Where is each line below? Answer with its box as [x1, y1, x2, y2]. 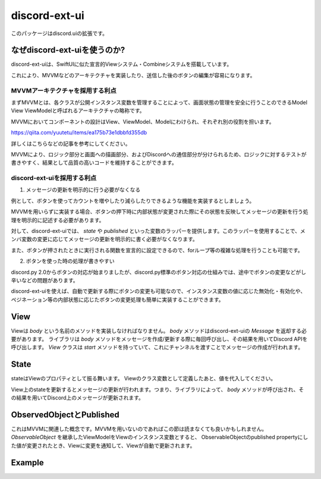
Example [11, 458, 44, 468]
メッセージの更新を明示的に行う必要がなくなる [26, 186, 141, 193]
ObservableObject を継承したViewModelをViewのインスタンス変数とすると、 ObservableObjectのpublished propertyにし [11, 434, 309, 441]
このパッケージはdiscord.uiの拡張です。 [11, 30, 108, 37]
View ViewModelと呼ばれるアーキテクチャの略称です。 [11, 107, 145, 114]
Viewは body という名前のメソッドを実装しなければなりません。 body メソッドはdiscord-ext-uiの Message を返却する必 [11, 327, 307, 334]
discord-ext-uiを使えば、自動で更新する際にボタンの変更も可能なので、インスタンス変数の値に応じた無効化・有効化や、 [11, 288, 306, 295]
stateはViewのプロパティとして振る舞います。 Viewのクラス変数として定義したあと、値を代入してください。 [11, 375, 276, 382]
